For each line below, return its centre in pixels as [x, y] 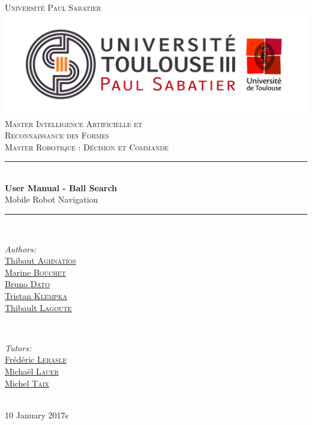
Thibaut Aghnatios [40, 260]
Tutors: [18, 347]
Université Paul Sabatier [53, 7]
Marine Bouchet [35, 272]
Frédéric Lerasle [36, 359]
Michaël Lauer [32, 371]
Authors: [21, 248]
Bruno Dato [28, 284]
